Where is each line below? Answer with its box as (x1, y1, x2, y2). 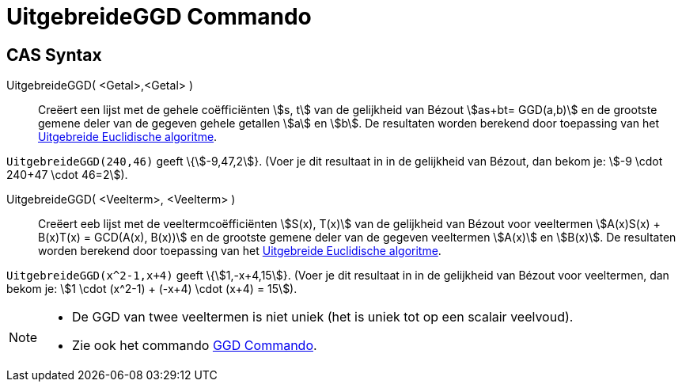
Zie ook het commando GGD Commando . (72, 337, 317, 354)
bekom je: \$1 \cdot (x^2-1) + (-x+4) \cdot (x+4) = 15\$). (6, 282, 297, 296)
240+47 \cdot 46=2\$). (6, 168, 128, 182)
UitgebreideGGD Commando (6, 3, 312, 30)
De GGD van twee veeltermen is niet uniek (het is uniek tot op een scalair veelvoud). (72, 309, 574, 325)
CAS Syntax (6, 44, 102, 65)
